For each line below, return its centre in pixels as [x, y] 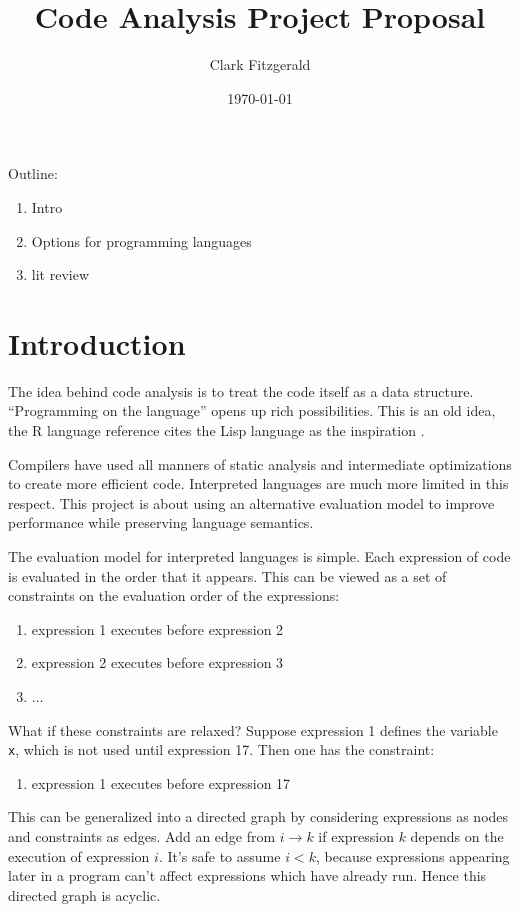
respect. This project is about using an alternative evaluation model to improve [251, 502]
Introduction [97, 342]
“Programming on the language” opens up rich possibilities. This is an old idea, [252, 410]
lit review [60, 274]
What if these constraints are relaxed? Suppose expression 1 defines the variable [253, 729]
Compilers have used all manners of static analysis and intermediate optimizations [260, 463]
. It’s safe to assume [219, 855]
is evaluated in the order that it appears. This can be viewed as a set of [227, 575]
